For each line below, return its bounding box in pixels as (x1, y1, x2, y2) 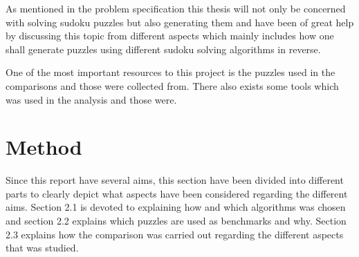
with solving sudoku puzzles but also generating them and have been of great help (6, 15, 354, 29)
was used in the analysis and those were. (6, 92, 177, 106)
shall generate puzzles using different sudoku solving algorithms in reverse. (6, 41, 321, 56)
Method (6, 133, 82, 161)
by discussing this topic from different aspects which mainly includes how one (6, 28, 334, 43)
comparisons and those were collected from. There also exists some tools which (6, 78, 339, 93)
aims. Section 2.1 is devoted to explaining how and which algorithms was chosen (6, 200, 346, 214)
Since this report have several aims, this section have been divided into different (6, 173, 344, 187)
